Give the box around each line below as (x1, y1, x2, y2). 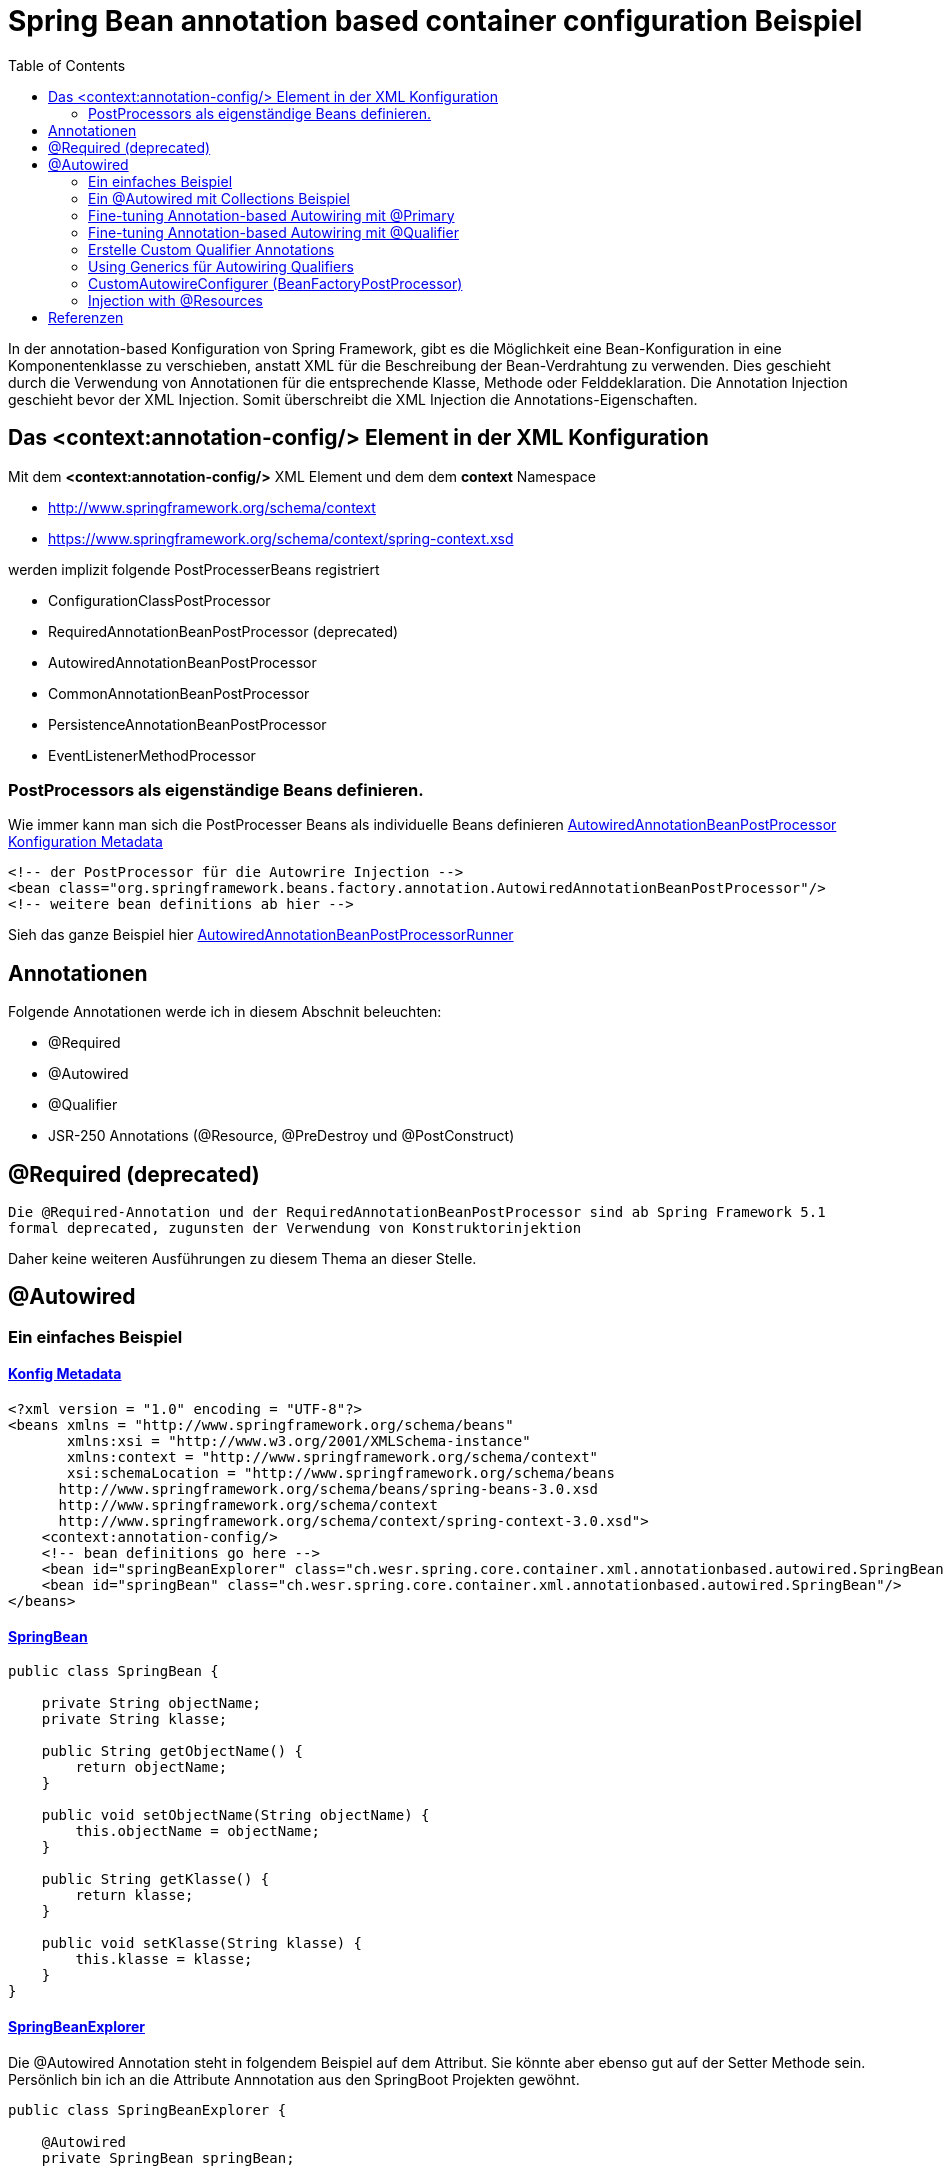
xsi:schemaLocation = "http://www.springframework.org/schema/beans (67, 1465, 615, 1482)
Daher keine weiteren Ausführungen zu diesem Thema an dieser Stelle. (8, 1250, 477, 1268)
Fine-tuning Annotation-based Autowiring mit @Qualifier (88, 223, 459, 241)
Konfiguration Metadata (8, 833, 163, 851)
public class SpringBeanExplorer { (8, 2101, 287, 2118)
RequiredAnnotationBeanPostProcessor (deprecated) (48, 622, 399, 640)
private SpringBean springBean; (41, 2149, 295, 2166)
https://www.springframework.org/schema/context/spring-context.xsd (48, 529, 514, 547)
